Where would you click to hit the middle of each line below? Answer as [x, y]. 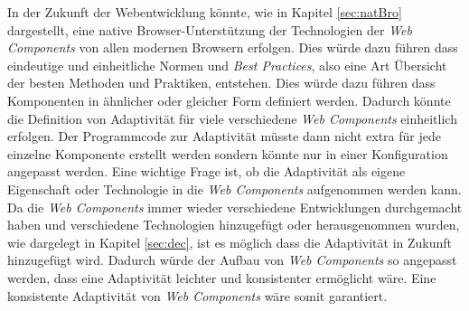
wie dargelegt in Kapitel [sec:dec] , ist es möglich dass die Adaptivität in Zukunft [230, 242]
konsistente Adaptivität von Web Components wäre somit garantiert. [197, 295]
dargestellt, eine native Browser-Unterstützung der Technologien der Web [210, 29]
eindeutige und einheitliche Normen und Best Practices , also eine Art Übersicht [227, 65]
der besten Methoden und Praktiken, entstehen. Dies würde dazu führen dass [221, 83]
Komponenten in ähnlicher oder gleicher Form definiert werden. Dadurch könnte [229, 100]
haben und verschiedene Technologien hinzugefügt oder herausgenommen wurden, [234, 225]
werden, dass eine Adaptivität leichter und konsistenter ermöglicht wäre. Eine [222, 277]
